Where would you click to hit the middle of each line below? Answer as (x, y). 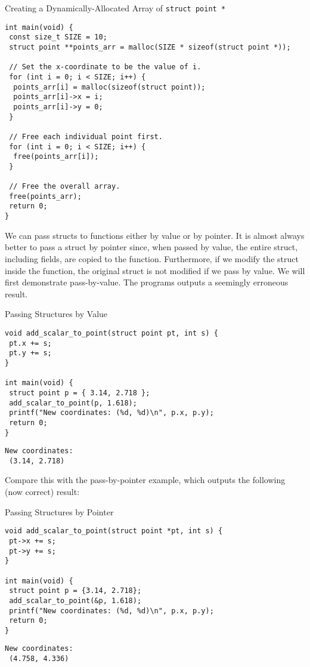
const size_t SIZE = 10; (58, 37)
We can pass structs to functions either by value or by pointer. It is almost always (155, 235)
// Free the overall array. (65, 187)
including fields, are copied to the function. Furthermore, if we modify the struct (152, 258)
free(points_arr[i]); (56, 157)
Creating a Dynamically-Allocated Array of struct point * (115, 8)
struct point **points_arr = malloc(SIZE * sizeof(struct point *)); (150, 47)
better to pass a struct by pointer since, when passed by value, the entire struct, (151, 247)
